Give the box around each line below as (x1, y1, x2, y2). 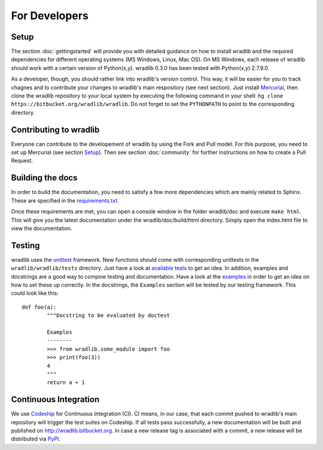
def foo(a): (22, 303, 57, 310)
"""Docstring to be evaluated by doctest (47, 312, 170, 319)
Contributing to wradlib (11, 125, 100, 135)
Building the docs (11, 173, 78, 183)
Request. (11, 157, 33, 164)
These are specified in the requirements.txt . (11, 197, 119, 204)
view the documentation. (11, 225, 72, 232)
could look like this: (11, 289, 59, 297)
